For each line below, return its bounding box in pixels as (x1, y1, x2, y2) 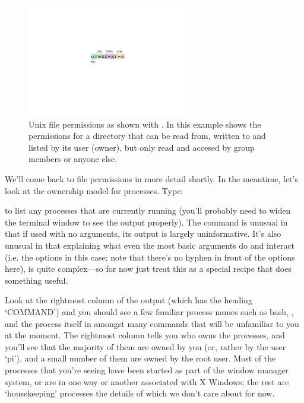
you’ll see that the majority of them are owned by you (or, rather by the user (5, 340, 286, 353)
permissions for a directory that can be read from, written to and (28, 129, 266, 142)
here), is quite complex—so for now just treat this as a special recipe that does (5, 262, 292, 275)
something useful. (5, 274, 68, 286)
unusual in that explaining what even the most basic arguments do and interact (5, 239, 295, 251)
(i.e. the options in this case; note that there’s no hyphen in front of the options (5, 250, 295, 263)
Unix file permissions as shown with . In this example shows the (28, 118, 261, 130)
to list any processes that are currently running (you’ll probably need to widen (5, 204, 291, 217)
